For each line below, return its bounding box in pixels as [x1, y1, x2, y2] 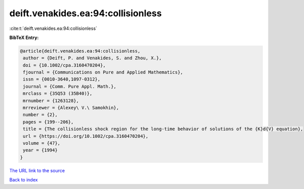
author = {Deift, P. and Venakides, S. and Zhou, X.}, [23, 55, 162, 61]
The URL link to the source [9, 167, 65, 173]
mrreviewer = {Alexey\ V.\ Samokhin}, [23, 105, 119, 111]
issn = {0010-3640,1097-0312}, [23, 77, 101, 82]
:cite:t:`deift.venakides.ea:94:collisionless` [9, 25, 97, 31]
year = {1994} [23, 147, 58, 153]
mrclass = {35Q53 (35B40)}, [23, 91, 93, 96]
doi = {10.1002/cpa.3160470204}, [23, 62, 106, 68]
